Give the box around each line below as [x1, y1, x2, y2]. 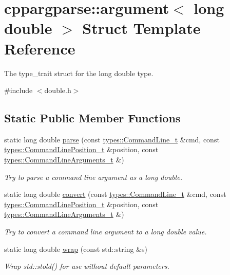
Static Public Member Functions [4, 110, 181, 126]
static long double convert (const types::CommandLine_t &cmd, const [4, 189, 226, 199]
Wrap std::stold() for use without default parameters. [4, 261, 169, 271]
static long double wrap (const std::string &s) [4, 243, 147, 254]
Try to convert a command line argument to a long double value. [4, 226, 207, 237]
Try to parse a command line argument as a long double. [4, 171, 182, 182]
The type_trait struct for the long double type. [4, 67, 154, 78]
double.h [44, 85, 71, 96]
